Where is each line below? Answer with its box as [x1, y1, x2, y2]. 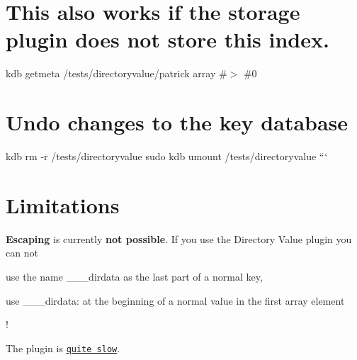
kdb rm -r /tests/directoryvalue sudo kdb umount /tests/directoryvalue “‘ [6, 149, 328, 164]
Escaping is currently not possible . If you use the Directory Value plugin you [6, 231, 352, 246]
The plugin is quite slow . [6, 340, 120, 355]
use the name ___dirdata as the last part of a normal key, [6, 269, 263, 283]
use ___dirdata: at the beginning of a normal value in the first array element [6, 293, 345, 308]
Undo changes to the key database [6, 108, 348, 137]
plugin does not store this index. [6, 25, 329, 54]
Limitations [6, 190, 120, 219]
